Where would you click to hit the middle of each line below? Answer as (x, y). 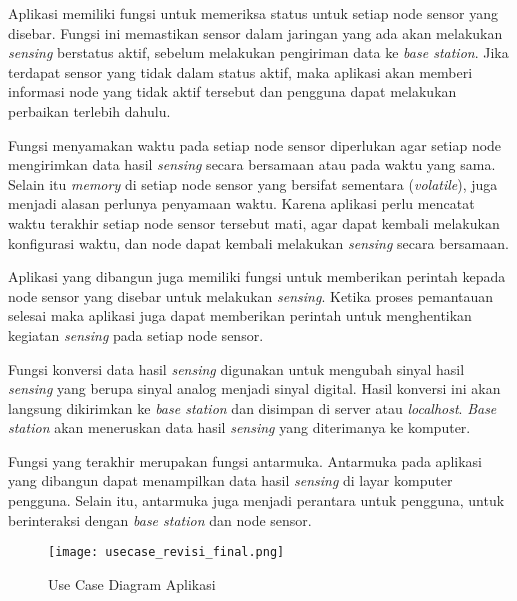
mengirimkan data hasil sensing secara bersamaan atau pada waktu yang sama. (252, 164)
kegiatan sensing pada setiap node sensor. (136, 334)
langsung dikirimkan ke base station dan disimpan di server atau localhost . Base (252, 407)
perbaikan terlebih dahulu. (89, 110)
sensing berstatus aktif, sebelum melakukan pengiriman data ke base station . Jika (258, 52)
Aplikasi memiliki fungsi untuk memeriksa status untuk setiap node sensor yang (253, 13)
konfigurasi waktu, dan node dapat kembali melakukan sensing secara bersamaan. (258, 242)
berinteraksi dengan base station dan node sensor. (160, 519)
